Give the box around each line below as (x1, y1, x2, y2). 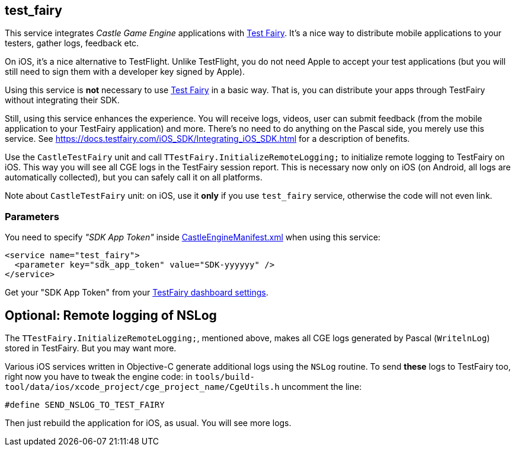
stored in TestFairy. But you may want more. (5, 343, 177, 354)
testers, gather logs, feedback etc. (5, 38, 139, 49)
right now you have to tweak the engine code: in (5, 371, 193, 382)
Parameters (5, 210, 59, 223)
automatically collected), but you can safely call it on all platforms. (5, 172, 263, 183)
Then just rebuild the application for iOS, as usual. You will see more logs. (5, 418, 292, 428)
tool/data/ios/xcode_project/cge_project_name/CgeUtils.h (5, 382, 280, 392)
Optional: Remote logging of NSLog (5, 307, 217, 323)
